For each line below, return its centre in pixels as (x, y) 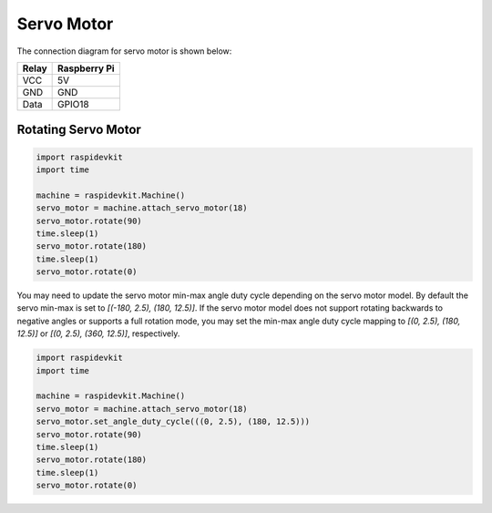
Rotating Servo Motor (79, 130)
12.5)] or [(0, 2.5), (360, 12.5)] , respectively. (98, 333)
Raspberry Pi (86, 68)
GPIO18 (74, 104)
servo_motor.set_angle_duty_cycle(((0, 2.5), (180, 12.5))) (173, 422)
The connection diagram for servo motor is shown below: (124, 51)
